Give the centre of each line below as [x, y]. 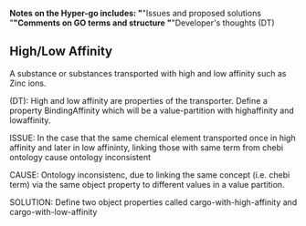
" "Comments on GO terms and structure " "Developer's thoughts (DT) [142, 23]
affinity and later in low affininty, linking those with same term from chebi [147, 147]
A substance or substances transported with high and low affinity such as [148, 73]
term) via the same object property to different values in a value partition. [147, 184]
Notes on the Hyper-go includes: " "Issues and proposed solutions [136, 13]
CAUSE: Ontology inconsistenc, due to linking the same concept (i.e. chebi [150, 175]
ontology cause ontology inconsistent [80, 157]
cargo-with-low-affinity [53, 211]
